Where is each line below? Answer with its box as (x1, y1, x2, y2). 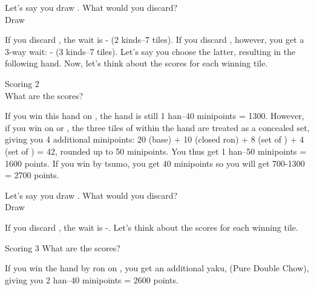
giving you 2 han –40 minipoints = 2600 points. (5, 273, 178, 286)
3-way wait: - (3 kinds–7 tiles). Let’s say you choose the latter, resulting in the (5, 45, 296, 57)
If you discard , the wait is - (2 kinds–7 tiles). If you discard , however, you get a (5, 33, 304, 46)
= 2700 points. (5, 169, 59, 181)
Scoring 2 (5, 77, 39, 89)
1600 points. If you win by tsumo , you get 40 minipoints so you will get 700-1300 (5, 156, 305, 169)
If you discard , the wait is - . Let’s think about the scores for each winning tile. (5, 221, 298, 233)
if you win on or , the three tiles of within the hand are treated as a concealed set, (5, 121, 310, 134)
